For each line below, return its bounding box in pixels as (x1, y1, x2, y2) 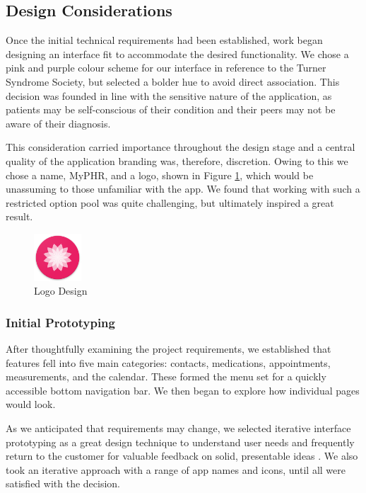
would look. (6, 397, 56, 412)
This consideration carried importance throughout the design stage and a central (6, 140, 355, 154)
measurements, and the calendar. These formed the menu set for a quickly (6, 369, 326, 384)
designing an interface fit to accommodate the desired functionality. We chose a (6, 46, 349, 61)
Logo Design (34, 283, 88, 298)
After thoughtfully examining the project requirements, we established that (6, 341, 331, 356)
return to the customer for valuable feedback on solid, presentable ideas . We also (6, 448, 358, 463)
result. (6, 209, 33, 224)
